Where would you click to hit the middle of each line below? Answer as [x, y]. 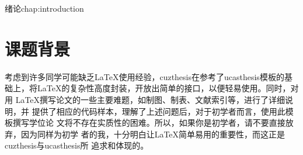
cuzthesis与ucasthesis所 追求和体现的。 [77, 145]
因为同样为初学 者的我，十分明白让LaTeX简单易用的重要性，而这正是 [153, 134]
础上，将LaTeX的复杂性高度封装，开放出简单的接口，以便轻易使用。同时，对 [152, 88]
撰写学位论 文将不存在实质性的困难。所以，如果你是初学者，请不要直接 [149, 123]
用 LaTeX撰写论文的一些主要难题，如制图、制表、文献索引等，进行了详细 [145, 99]
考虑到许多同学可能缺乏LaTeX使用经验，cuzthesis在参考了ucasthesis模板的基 [149, 76]
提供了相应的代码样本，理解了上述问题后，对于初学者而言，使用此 [159, 111]
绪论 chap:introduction [44, 8]
